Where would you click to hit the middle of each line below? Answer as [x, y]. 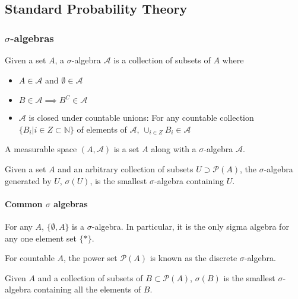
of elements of [102, 129]
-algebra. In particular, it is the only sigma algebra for [190, 226]
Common [24, 203]
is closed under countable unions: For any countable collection [141, 118]
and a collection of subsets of [90, 277]
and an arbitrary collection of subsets [126, 168]
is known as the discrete [194, 258]
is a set [126, 149]
